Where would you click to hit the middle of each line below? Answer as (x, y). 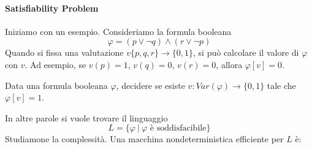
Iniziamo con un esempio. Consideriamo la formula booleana (118, 31)
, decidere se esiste (150, 85)
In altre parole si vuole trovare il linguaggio (86, 117)
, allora (229, 64)
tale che (281, 85)
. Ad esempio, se (55, 64)
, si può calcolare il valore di (246, 52)
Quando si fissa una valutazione (64, 52)
